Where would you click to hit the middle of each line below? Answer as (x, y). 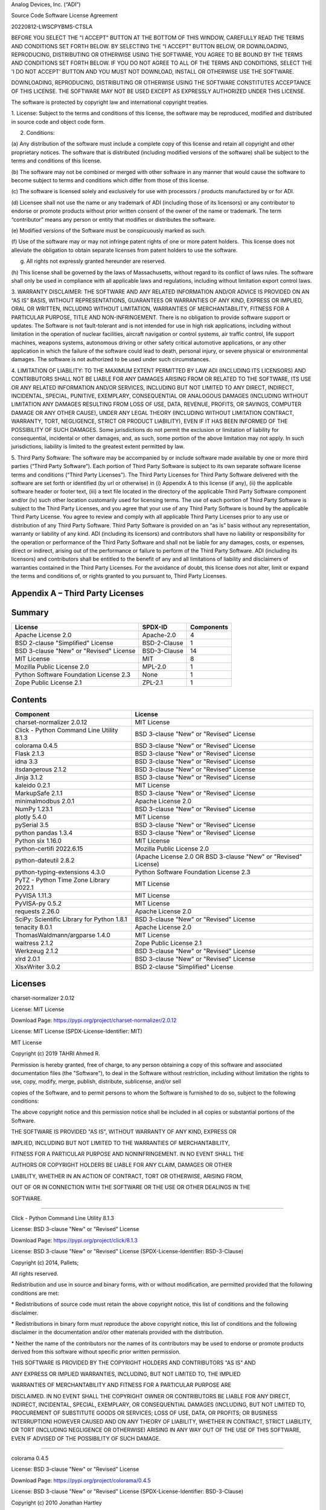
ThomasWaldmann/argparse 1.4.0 (63, 935)
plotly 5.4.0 (31, 817)
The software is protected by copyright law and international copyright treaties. (110, 102)
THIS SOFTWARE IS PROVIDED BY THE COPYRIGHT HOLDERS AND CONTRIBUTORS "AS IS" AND (133, 1363)
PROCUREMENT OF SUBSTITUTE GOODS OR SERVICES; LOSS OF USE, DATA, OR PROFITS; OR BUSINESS (144, 1413)
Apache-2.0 (159, 635)
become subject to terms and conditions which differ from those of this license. (110, 181)
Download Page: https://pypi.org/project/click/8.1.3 (75, 1240)
